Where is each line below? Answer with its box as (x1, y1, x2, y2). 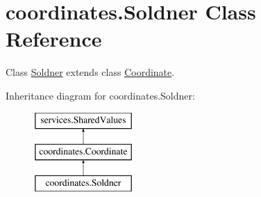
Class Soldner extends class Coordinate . (6, 65, 175, 79)
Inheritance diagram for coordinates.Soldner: (6, 88, 195, 102)
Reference (6, 24, 102, 53)
